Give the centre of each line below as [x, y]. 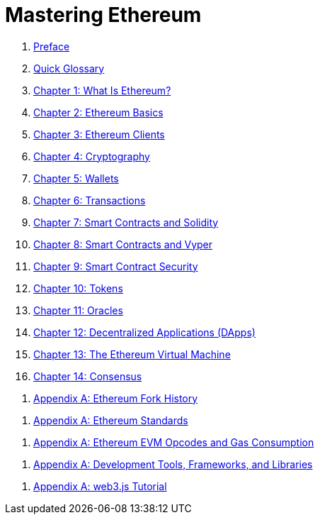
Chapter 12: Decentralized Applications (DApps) [144, 332]
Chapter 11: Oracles [78, 310]
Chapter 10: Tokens [78, 288]
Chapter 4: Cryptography [92, 156]
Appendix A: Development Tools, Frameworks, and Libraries [173, 464]
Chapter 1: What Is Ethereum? [102, 90]
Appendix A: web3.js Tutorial [100, 486]
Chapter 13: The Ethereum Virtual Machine [132, 354]
